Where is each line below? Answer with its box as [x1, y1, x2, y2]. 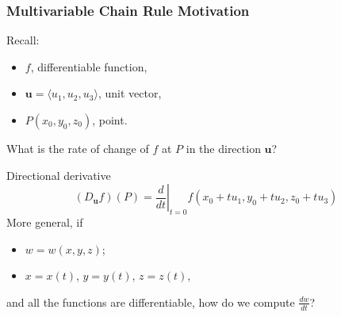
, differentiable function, [30, 58, 148, 74]
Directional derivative [6, 166, 111, 183]
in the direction [186, 140, 261, 156]
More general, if [6, 213, 83, 230]
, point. [92, 112, 128, 128]
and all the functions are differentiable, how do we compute [6, 293, 295, 310]
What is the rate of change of [6, 140, 149, 156]
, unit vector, [98, 85, 162, 101]
